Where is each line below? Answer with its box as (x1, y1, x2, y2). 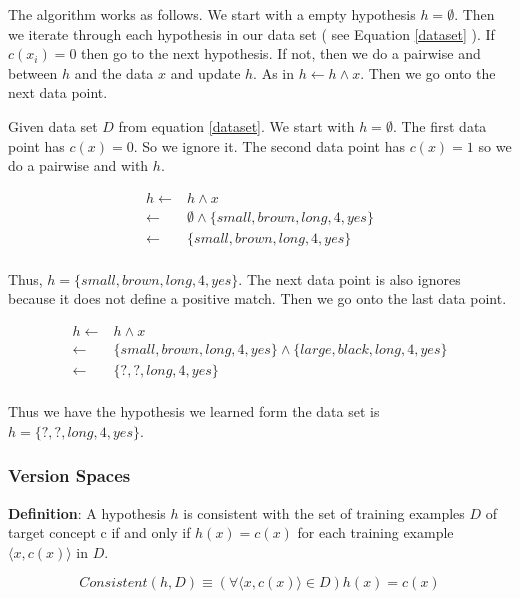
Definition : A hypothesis (8, 502, 166, 523)
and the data (74, 62, 154, 83)
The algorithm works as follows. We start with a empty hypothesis (8, 4, 416, 24)
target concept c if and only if (8, 522, 191, 543)
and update (170, 62, 241, 83)
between (8, 62, 58, 83)
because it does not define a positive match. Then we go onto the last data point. (8, 288, 507, 309)
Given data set (8, 115, 98, 136)
